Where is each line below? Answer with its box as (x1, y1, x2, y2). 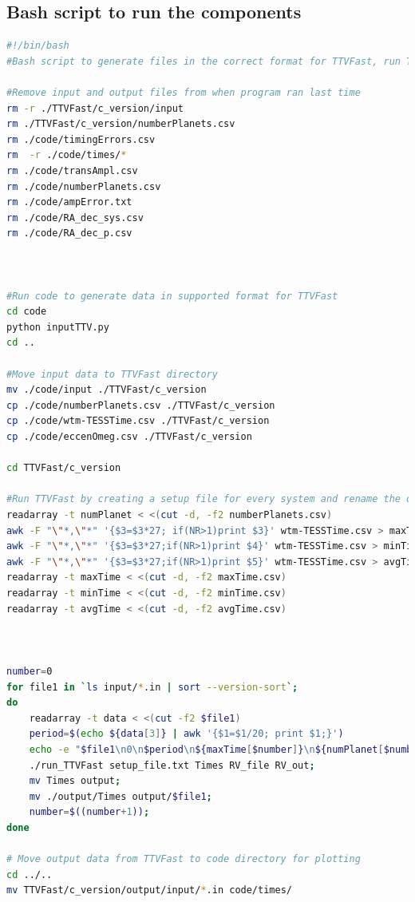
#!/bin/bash (6, 40, 69, 52)
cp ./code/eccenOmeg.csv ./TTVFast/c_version (6, 431, 252, 443)
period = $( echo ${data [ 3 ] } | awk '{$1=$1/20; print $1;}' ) (29, 728, 344, 740)
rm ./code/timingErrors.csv (6, 133, 156, 145)
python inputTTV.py (6, 321, 109, 333)
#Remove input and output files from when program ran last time (6, 86, 361, 98)
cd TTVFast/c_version (6, 462, 121, 474)
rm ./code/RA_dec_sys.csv (6, 212, 144, 224)
